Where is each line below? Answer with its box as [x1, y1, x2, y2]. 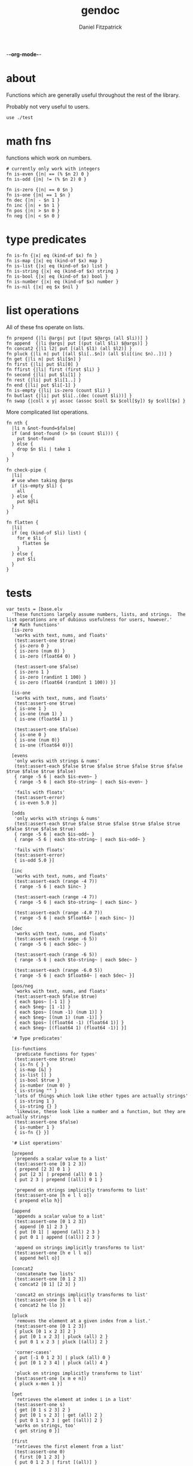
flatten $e [22, 540, 50, 546]
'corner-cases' [14, 1349, 52, 1355]
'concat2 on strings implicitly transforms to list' [14, 1291, 148, 1298]
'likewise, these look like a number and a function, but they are [14, 1108, 186, 1114]
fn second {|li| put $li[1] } [6, 371, 82, 377]
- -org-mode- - [6, 50, 42, 57]
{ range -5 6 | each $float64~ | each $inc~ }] [14, 915, 135, 921]
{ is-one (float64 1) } [14, 716, 73, 722]
